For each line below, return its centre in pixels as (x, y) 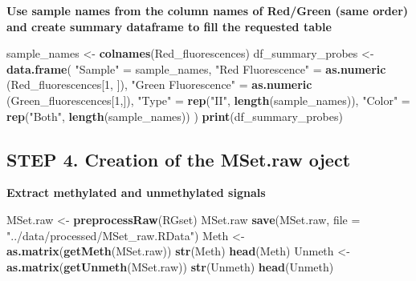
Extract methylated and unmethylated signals (136, 193)
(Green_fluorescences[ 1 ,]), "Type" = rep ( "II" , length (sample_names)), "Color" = (208, 100)
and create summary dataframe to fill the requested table (169, 26)
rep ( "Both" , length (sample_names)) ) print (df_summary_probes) (175, 116)
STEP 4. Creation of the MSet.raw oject (179, 159)
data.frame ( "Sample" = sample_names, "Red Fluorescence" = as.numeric (196, 68)
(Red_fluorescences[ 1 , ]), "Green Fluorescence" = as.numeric (159, 84)
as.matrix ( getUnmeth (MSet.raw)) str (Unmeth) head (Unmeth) (170, 266)
